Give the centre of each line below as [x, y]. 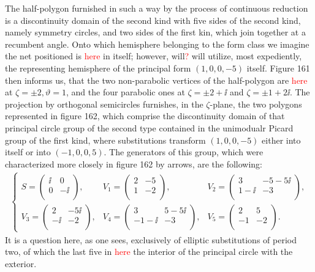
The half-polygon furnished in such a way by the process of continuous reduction [157, 8]
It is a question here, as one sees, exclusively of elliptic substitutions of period [151, 239]
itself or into [28, 152]
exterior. [21, 264]
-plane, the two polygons [256, 104]
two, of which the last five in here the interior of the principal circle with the [149, 252]
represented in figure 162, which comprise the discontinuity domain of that [145, 116]
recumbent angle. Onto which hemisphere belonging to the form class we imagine [157, 44]
